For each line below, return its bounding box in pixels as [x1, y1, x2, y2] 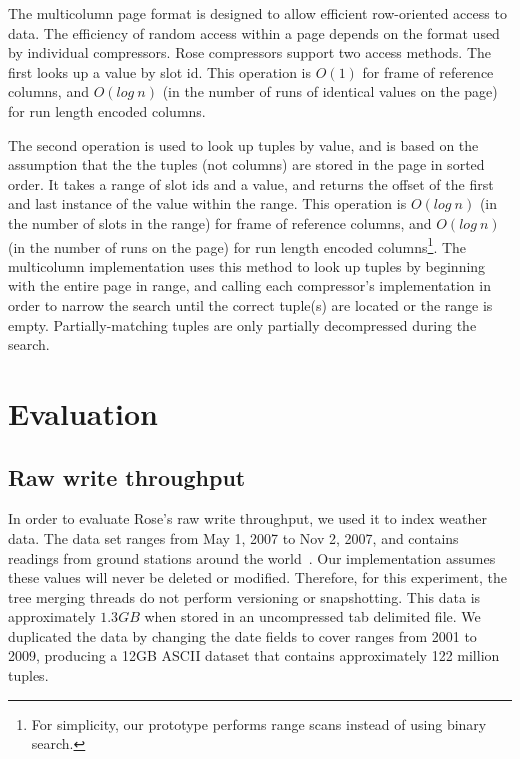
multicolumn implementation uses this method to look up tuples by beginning [8, 255, 486, 276]
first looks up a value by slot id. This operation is [8, 61, 312, 82]
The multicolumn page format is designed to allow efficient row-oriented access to [8, 3, 507, 23]
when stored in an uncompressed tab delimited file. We [144, 606, 481, 627]
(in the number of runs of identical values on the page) [162, 81, 498, 102]
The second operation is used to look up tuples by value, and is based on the [8, 134, 479, 155]
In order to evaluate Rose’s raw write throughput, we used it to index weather [8, 508, 487, 529]
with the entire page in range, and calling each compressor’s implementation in [8, 275, 491, 296]
